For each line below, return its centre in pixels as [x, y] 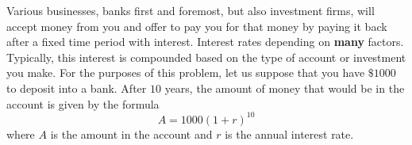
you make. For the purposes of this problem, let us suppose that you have [186, 72]
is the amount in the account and [131, 134]
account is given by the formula [83, 103]
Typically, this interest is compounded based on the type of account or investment [206, 57]
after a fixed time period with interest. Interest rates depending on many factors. [205, 42]
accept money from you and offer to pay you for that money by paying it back [197, 26]
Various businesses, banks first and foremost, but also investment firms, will [191, 10]
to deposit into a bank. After [77, 88]
